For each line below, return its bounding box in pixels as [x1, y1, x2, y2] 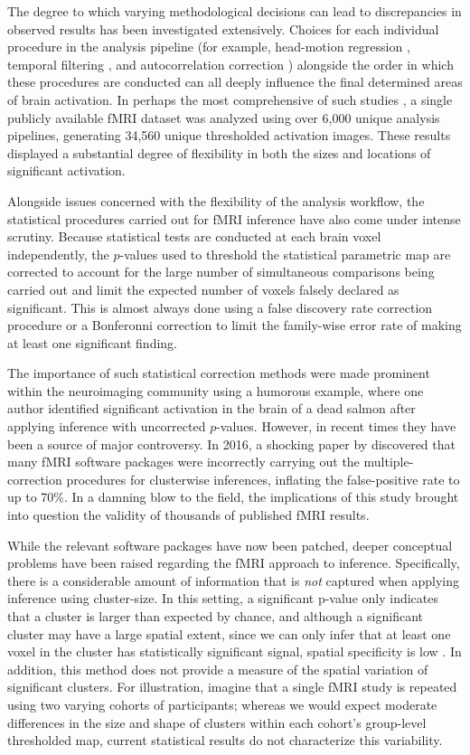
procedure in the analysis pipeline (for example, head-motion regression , [7, 37, 410, 56]
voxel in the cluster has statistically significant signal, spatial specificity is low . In [7, 642, 462, 661]
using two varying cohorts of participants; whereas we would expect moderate [7, 694, 437, 713]
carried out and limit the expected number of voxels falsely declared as [7, 279, 399, 298]
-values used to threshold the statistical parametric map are [119, 244, 451, 263]
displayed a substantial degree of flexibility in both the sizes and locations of [7, 143, 431, 162]
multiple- [363, 452, 414, 471]
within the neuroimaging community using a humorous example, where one [7, 381, 424, 400]
